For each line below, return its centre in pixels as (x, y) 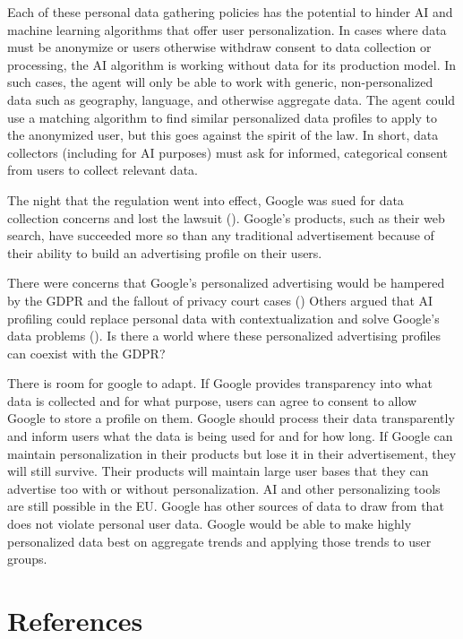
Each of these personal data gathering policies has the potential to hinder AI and (230, 12)
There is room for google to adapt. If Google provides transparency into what (220, 383)
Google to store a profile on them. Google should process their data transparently (231, 418)
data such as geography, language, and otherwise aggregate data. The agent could (231, 99)
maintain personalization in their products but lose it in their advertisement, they (232, 453)
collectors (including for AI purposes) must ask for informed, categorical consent (227, 152)
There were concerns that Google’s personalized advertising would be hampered (226, 283)
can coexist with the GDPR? (86, 353)
